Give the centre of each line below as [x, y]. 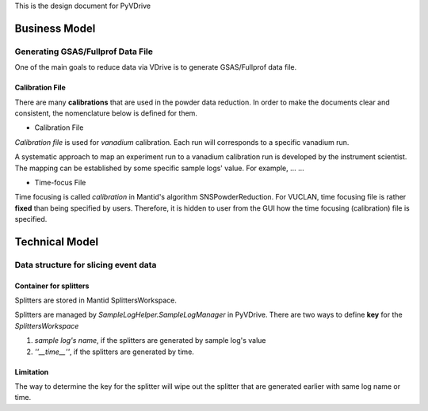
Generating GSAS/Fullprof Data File [84, 51]
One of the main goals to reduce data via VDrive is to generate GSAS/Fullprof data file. [156, 67]
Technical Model [57, 242]
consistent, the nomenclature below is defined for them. [106, 113]
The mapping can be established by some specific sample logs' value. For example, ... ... [159, 168]
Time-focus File [60, 182]
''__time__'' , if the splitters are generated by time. [114, 352]
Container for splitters [52, 286]
